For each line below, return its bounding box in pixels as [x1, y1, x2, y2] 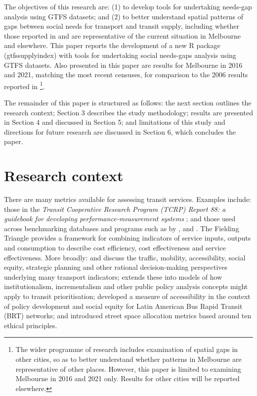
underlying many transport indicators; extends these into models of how [4, 271, 222, 282]
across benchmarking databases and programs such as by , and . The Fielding [4, 223, 239, 233]
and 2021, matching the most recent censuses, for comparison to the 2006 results [4, 69, 248, 80]
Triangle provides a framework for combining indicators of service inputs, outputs [4, 233, 251, 243]
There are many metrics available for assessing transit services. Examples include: [4, 194, 252, 204]
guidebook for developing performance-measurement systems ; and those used [4, 213, 236, 224]
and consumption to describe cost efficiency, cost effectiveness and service [4, 243, 226, 253]
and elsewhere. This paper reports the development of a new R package [4, 40, 220, 50]
